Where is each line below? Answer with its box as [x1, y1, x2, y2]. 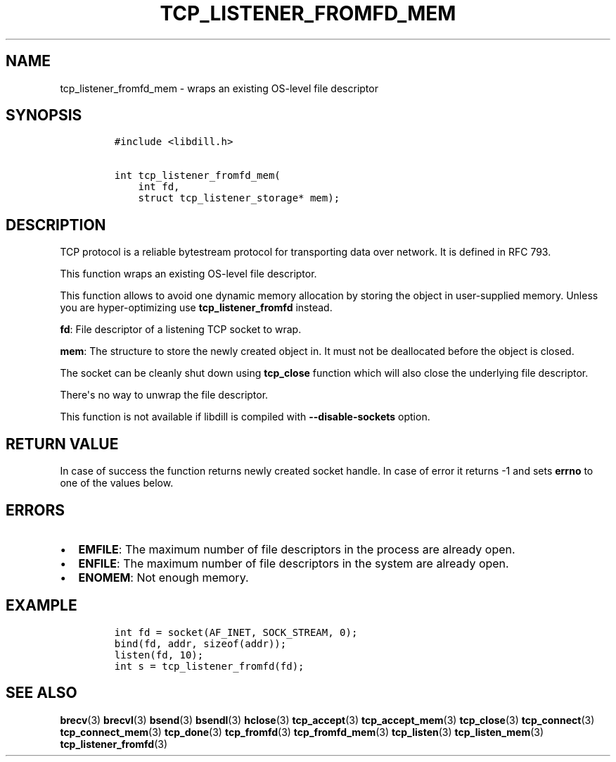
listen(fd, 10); [114, 649, 204, 661]
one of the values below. [60, 477, 174, 489]
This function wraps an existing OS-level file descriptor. [60, 268, 317, 280]
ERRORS [6, 501, 65, 519]
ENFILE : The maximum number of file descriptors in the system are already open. [78, 556, 509, 570]
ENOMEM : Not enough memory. [78, 570, 249, 585]
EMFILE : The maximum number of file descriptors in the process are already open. [78, 542, 515, 556]
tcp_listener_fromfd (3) [60, 737, 168, 750]
